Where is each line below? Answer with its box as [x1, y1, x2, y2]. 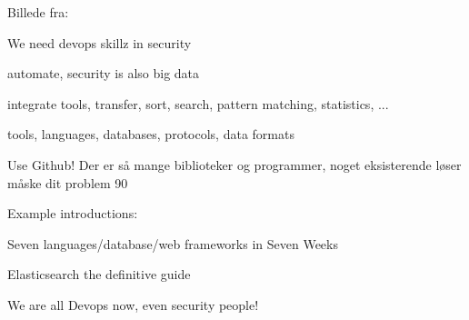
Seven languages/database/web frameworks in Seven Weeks [7, 234, 338, 253]
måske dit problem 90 [7, 173, 128, 192]
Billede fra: [7, 3, 69, 21]
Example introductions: [7, 204, 138, 223]
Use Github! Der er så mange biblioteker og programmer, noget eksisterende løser [7, 155, 462, 174]
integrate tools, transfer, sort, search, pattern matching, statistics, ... [7, 94, 389, 113]
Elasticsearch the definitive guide [7, 265, 191, 284]
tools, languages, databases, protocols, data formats [7, 125, 294, 144]
